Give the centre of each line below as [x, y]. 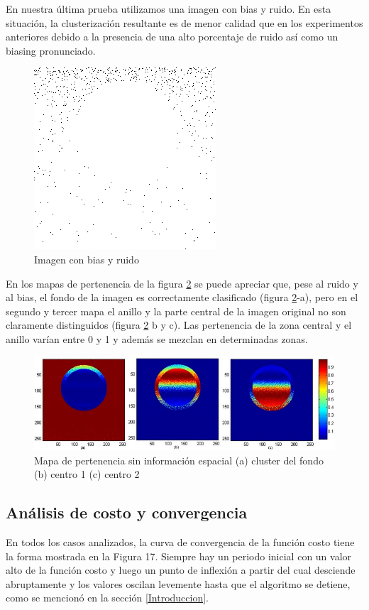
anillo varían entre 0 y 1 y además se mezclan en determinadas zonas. [157, 338]
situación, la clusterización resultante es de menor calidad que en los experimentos [184, 22]
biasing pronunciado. [51, 50]
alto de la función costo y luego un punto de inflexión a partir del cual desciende [181, 570]
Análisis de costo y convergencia [127, 512]
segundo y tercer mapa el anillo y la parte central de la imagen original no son [176, 311]
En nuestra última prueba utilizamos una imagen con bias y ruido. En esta [169, 9]
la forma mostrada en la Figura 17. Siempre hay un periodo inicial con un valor [179, 556]
